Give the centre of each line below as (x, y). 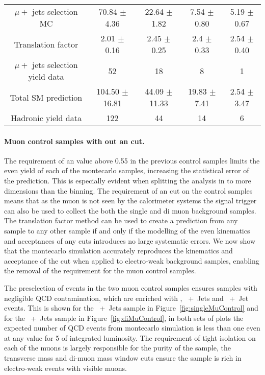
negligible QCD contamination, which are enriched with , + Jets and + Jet (126, 298)
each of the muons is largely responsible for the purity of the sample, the (118, 348)
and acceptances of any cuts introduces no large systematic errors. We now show (130, 240)
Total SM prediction (46, 97)
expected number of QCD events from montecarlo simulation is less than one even (132, 328)
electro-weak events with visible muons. (65, 368)
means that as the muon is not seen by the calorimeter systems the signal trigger (130, 201)
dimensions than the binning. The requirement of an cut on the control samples (128, 190)
